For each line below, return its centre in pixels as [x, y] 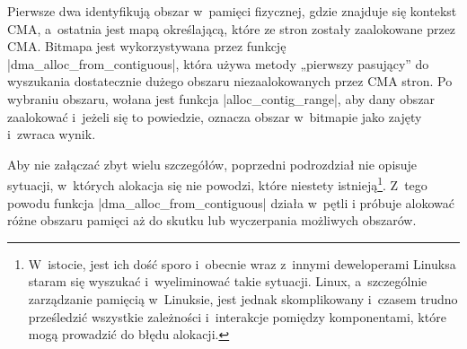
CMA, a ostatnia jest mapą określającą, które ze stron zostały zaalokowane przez [232, 28]
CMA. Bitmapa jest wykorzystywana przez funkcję [147, 46]
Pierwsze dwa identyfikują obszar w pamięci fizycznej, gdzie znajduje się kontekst [232, 11]
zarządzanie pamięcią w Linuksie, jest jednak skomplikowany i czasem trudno [243, 298]
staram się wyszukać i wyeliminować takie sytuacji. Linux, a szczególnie [228, 281]
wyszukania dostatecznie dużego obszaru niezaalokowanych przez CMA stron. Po [230, 81]
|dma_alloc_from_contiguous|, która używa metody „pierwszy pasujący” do [218, 63]
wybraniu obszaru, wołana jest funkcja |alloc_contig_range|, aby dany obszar [221, 98]
